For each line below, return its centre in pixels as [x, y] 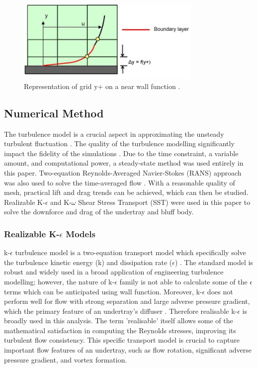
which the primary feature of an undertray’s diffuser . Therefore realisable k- [121, 311]
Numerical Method [54, 113]
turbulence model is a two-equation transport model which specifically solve [130, 252]
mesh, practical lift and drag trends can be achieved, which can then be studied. [126, 192]
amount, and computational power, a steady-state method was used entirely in [124, 163]
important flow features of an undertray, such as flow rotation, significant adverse [128, 350]
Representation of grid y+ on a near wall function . [102, 86]
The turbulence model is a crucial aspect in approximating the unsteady [114, 134]
